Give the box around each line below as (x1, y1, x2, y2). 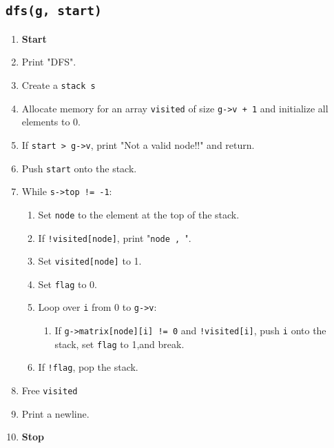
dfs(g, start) (6, 3, 102, 19)
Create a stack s (21, 77, 96, 92)
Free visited (21, 383, 78, 398)
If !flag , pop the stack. (38, 360, 138, 374)
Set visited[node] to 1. (38, 254, 142, 268)
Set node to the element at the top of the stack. (38, 207, 240, 221)
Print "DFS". (21, 54, 76, 69)
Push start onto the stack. (21, 161, 137, 175)
